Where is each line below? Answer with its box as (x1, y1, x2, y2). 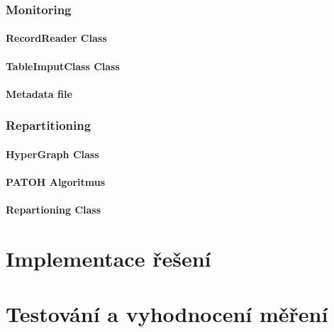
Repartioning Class (6, 202, 101, 217)
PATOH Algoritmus (6, 175, 106, 189)
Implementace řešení (6, 244, 211, 272)
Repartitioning (6, 116, 91, 134)
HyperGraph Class (6, 146, 99, 161)
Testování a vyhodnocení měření (6, 299, 328, 328)
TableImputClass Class (6, 58, 120, 73)
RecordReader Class (6, 31, 107, 45)
